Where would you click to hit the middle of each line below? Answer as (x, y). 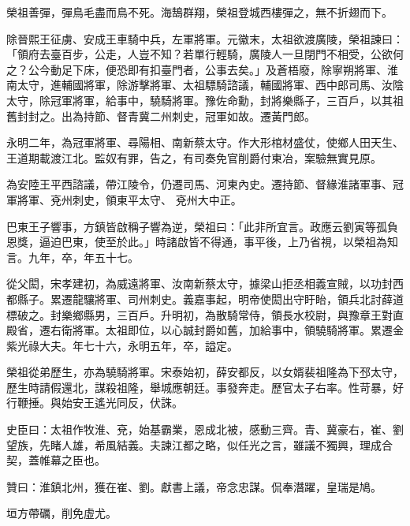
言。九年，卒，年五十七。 (73, 257)
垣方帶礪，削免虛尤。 (61, 513)
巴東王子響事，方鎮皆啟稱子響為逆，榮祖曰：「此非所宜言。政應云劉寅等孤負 (202, 226)
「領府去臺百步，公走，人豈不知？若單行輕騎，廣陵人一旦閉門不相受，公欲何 (205, 54)
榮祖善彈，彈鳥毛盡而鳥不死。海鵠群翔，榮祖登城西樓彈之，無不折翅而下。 (199, 12)
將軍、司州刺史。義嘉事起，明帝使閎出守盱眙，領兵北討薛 (243, 298)
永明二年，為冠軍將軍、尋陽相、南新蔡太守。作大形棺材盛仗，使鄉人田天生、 (205, 142)
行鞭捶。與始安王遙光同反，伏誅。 (95, 403)
